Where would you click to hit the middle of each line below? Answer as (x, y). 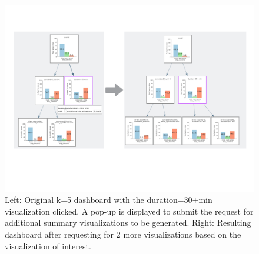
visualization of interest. (48, 245)
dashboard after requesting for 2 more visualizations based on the (123, 234)
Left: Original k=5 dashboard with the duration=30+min (109, 200)
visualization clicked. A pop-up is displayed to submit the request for (129, 211)
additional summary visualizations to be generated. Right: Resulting (128, 223)
